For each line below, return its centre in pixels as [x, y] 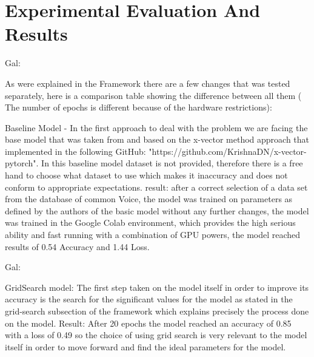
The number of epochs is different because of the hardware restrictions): [139, 107]
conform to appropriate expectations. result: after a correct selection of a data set [156, 187]
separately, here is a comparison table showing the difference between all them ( [153, 95]
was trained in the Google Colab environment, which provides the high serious [150, 223]
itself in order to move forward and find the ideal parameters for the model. [145, 346]
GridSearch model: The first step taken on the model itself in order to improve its [157, 287]
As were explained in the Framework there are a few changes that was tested [148, 83]
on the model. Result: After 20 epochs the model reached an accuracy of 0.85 [148, 323]
